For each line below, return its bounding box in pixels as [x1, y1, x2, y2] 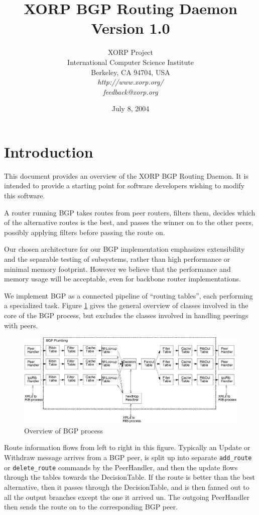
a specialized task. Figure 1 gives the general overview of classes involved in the [4, 300, 248, 311]
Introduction [4, 141, 93, 162]
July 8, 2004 [111, 103, 150, 114]
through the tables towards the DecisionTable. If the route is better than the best [4, 472, 255, 482]
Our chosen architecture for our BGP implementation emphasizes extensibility [4, 244, 245, 254]
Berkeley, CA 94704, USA [91, 66, 170, 77]
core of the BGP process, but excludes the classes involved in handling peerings [4, 310, 248, 320]
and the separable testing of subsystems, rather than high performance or [4, 253, 230, 264]
